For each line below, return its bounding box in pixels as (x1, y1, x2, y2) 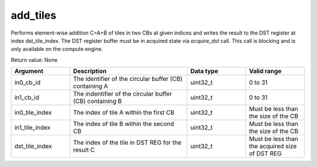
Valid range (248, 67, 282, 76)
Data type (190, 67, 218, 76)
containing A (73, 82, 109, 90)
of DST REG (248, 149, 282, 158)
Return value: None (11, 56, 58, 63)
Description (73, 67, 107, 76)
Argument (14, 67, 43, 76)
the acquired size (248, 142, 297, 151)
